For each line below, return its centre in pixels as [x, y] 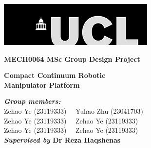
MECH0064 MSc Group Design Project [72, 59]
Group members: [32, 101]
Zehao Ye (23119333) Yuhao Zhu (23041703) [74, 111]
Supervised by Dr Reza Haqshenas [62, 139]
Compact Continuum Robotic [55, 75]
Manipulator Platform [42, 85]
